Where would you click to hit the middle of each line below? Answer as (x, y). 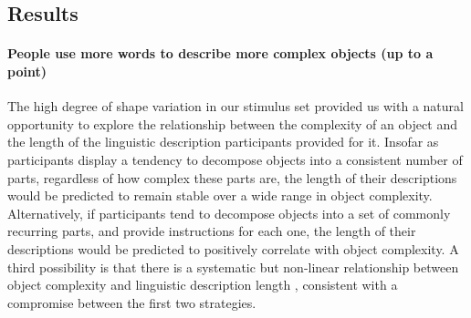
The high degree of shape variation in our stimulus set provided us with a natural (235, 106)
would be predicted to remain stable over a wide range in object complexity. (220, 195)
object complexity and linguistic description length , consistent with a (203, 285)
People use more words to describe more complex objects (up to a (220, 53)
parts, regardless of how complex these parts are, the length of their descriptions (232, 177)
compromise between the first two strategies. (132, 302)
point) (27, 71)
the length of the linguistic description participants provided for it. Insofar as (223, 142)
